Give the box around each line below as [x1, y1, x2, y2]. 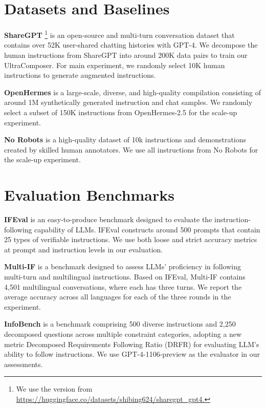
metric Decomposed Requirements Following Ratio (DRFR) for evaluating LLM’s [4, 338, 259, 349]
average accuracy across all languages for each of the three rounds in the [4, 291, 231, 302]
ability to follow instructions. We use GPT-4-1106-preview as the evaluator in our [4, 349, 260, 359]
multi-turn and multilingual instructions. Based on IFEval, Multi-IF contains [4, 271, 246, 282]
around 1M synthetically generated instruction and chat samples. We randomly [4, 97, 253, 108]
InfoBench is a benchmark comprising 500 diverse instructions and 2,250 [4, 318, 236, 329]
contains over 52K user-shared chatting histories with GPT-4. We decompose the [4, 39, 258, 50]
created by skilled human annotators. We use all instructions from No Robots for [4, 144, 258, 155]
